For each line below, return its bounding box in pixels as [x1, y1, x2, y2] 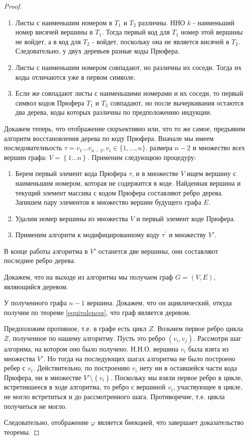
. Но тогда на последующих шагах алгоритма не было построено [43, 353, 235, 363]
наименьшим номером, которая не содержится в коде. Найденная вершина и [15, 177, 241, 188]
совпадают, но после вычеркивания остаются [110, 97, 244, 107]
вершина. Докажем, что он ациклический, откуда [87, 298, 232, 308]
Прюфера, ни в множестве [4, 372, 82, 382]
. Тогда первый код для [101, 27, 170, 37]
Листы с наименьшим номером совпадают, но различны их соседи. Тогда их [15, 62, 242, 72]
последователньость [4, 142, 62, 153]
